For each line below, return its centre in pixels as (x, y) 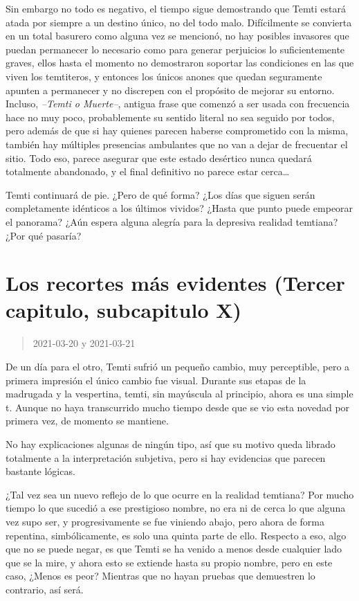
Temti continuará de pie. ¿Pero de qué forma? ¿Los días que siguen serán (160, 194)
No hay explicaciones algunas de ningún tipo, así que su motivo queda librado (171, 443)
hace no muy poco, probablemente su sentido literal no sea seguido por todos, (170, 117)
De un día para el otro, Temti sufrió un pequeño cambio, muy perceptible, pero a (178, 366)
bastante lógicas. (40, 471)
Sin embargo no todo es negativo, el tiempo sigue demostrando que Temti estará (176, 8)
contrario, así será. (45, 589)
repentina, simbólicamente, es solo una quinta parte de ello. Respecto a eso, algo (176, 535)
